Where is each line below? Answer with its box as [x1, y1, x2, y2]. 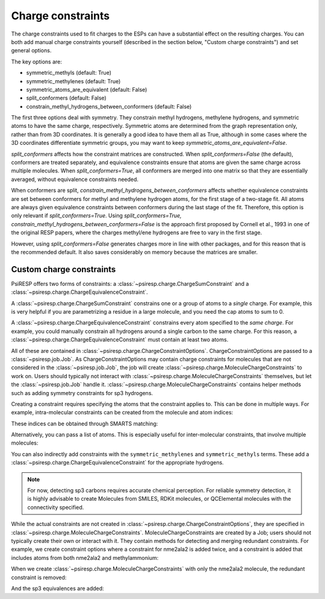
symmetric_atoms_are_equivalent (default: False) [26, 86, 147, 93]
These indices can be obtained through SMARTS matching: [11, 420, 158, 427]
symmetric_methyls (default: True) [26, 69, 111, 77]
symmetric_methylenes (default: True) [26, 77, 121, 84]
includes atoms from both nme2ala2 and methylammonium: [11, 554, 159, 561]
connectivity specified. [27, 504, 84, 511]
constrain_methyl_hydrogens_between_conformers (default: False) [26, 103, 192, 110]
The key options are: [11, 58, 63, 65]
